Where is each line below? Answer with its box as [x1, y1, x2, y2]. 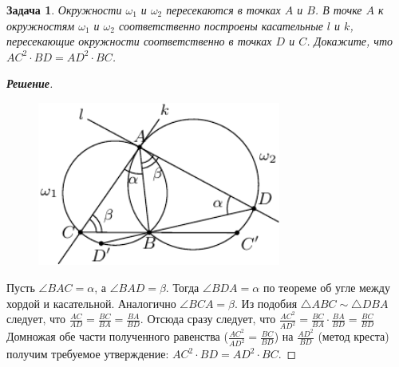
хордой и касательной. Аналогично [6, 294, 176, 311]
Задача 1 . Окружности [6, 2, 122, 18]
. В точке [314, 2, 362, 18]
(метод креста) [318, 328, 389, 345]
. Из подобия [235, 294, 298, 311]
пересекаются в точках [166, 2, 281, 18]
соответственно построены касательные [119, 17, 323, 34]
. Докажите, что [306, 33, 393, 49]
